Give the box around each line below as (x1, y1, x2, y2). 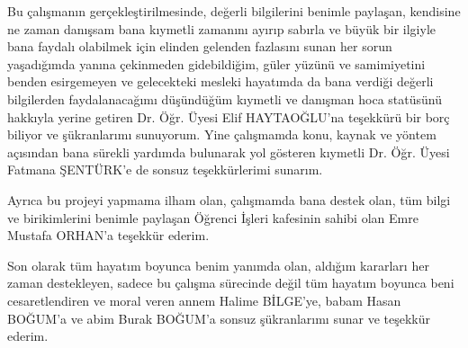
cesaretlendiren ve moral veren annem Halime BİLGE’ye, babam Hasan (7, 290, 401, 309)
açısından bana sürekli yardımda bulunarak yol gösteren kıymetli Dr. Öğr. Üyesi (7, 142, 450, 161)
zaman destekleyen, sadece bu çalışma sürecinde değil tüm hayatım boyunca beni (7, 273, 454, 292)
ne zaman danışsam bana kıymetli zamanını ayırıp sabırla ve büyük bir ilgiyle (7, 19, 436, 38)
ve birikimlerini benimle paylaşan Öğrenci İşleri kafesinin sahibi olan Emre (7, 208, 418, 227)
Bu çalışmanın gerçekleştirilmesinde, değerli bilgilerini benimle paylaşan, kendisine (7, 2, 461, 20)
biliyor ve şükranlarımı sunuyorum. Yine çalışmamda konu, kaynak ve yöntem (7, 125, 436, 144)
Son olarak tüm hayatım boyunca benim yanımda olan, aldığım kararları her (7, 255, 429, 274)
